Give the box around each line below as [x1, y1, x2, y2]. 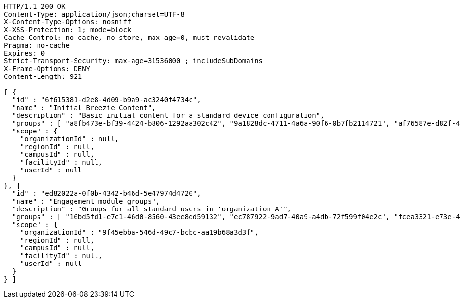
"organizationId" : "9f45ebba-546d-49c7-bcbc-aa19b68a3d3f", [20, 228, 259, 236]
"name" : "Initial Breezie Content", [12, 104, 156, 112]
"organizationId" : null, [20, 135, 119, 143]
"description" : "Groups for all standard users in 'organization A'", [12, 205, 292, 213]
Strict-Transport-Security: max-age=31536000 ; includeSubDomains [4, 57, 263, 65]
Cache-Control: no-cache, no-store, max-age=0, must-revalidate [4, 34, 255, 41]
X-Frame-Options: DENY [4, 65, 91, 73]
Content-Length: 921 [4, 73, 82, 80]
